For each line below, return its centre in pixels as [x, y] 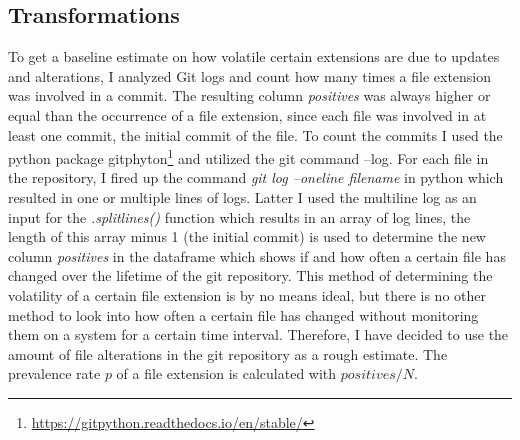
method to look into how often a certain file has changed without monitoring [243, 314]
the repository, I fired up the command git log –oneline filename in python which [256, 177]
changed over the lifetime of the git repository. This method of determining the [250, 275]
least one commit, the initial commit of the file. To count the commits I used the [255, 134]
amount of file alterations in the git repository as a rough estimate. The [228, 353]
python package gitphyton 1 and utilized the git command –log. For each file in [248, 156]
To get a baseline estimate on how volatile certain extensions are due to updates [254, 56]
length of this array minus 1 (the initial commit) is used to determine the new [247, 236]
